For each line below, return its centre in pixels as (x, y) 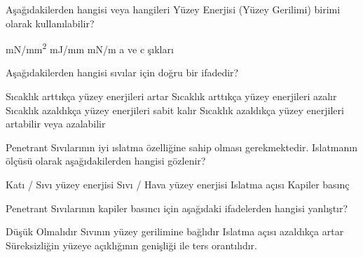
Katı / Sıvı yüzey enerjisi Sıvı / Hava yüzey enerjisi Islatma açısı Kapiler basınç (178, 184)
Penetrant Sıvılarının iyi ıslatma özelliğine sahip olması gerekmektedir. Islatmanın (181, 147)
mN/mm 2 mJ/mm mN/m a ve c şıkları (90, 48)
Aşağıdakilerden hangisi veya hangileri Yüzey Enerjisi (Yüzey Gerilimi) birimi (173, 9)
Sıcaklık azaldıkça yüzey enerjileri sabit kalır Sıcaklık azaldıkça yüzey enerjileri (175, 110)
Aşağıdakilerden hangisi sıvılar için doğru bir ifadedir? (122, 72)
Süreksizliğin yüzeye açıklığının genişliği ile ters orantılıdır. (131, 245)
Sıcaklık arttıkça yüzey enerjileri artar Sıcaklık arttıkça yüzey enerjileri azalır (171, 96)
